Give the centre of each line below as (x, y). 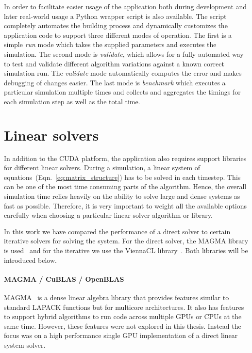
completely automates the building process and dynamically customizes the (116, 25)
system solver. (25, 345)
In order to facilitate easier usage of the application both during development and (126, 6)
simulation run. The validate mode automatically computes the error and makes (123, 73)
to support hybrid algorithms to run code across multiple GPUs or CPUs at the (123, 316)
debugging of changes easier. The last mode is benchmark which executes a (115, 82)
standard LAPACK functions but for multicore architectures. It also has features (124, 307)
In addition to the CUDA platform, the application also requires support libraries (125, 158)
